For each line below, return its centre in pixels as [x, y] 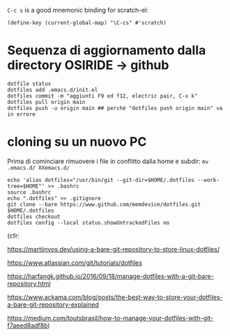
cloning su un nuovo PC [77, 142]
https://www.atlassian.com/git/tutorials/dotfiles [75, 262]
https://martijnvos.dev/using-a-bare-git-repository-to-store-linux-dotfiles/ [114, 249]
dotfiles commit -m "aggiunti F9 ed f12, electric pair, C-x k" [102, 96]
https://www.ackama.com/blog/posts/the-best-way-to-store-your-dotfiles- [115, 297]
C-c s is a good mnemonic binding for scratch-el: [78, 10]
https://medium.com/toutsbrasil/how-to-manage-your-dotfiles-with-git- [110, 318]
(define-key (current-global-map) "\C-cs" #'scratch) [87, 23]
